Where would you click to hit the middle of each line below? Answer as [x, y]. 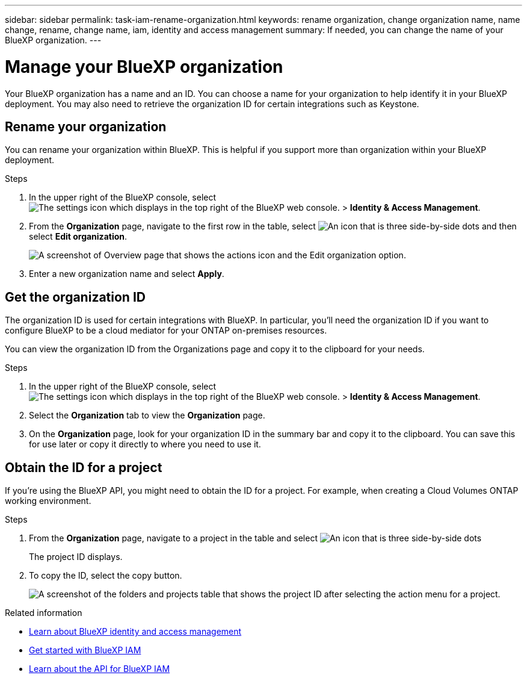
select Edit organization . [78, 237]
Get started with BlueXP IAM [85, 650]
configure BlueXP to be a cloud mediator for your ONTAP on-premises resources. [166, 331]
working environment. [48, 501]
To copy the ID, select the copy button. [106, 576]
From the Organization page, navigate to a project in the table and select [173, 538]
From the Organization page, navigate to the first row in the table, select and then [273, 226]
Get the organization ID [75, 297]
